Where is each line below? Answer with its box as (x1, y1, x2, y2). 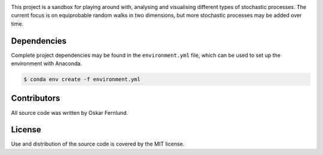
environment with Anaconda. (11, 60, 82, 67)
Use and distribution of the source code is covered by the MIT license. (11, 141, 185, 148)
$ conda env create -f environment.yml (23, 76, 141, 83)
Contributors (11, 93, 60, 104)
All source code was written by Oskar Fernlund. (11, 109, 129, 116)
